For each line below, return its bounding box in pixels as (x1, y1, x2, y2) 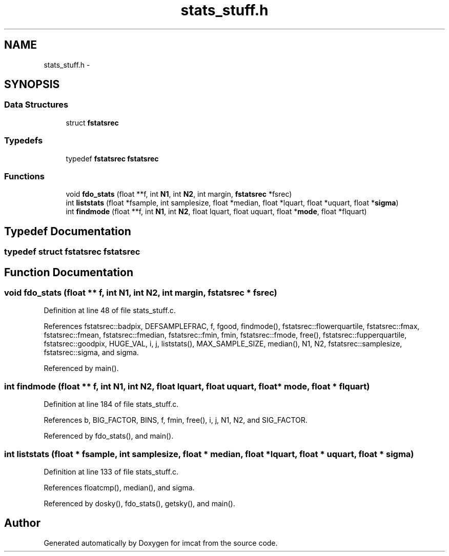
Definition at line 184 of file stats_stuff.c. (44, 400, 179, 409)
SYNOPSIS (4, 78, 60, 91)
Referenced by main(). (44, 364, 119, 373)
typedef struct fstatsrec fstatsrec (4, 246, 140, 257)
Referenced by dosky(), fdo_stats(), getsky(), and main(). (44, 499, 235, 508)
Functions (4, 171, 45, 181)
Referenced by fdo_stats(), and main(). (44, 431, 174, 441)
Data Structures (4, 99, 69, 110)
